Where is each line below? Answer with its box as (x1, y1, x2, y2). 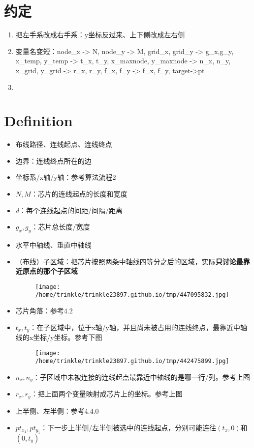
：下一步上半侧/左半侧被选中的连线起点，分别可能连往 (40, 422, 217, 432)
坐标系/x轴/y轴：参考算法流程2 (15, 172, 116, 182)
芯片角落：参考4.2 (15, 306, 73, 316)
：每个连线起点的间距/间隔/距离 (19, 205, 123, 215)
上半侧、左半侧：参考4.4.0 (15, 405, 99, 416)
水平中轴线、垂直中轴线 (15, 239, 92, 250)
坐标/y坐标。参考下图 (33, 332, 102, 342)
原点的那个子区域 (22, 266, 78, 276)
